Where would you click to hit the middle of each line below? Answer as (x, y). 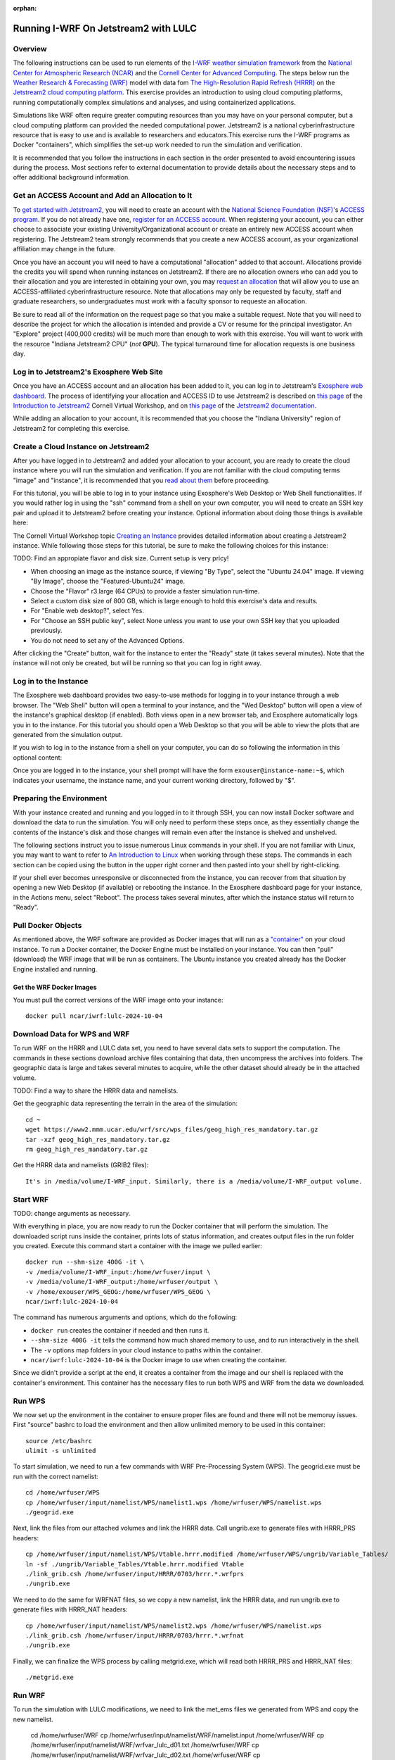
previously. (46, 631)
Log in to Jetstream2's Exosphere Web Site (88, 372)
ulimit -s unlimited (61, 1451)
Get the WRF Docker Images (55, 987)
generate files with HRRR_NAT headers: (70, 1609)
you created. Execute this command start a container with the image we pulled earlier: (138, 1246)
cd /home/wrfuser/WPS (63, 1493)
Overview (30, 49)
